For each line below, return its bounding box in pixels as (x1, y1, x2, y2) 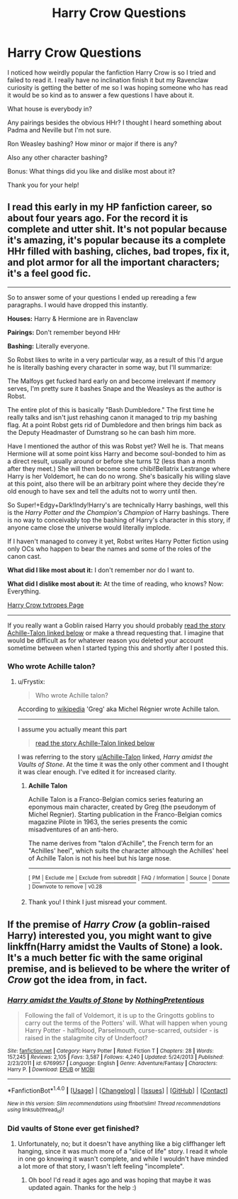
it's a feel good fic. (7, 268, 91, 280)
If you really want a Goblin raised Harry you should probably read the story (7, 621, 226, 630)
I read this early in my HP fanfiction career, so (7, 201, 212, 213)
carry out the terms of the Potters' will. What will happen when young (24, 1018, 228, 1028)
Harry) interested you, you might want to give (7, 929, 212, 941)
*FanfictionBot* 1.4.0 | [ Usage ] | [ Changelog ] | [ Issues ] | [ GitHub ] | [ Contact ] (7, 1085, 228, 1095)
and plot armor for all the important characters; (7, 256, 220, 268)
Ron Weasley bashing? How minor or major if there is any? (7, 140, 178, 148)
